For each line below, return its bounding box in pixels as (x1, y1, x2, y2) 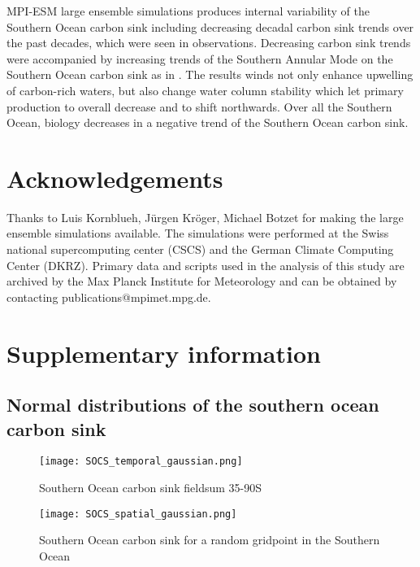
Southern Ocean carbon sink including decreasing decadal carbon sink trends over (6, 18, 414, 35)
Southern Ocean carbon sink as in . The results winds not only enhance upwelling (6, 66, 414, 83)
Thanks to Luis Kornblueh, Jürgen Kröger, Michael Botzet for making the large (6, 208, 404, 225)
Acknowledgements (6, 161, 223, 194)
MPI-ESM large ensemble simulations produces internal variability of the (6, 2, 370, 19)
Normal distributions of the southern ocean (6, 392, 379, 417)
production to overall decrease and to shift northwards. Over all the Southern (6, 98, 392, 115)
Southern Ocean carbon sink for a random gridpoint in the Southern (39, 531, 380, 548)
